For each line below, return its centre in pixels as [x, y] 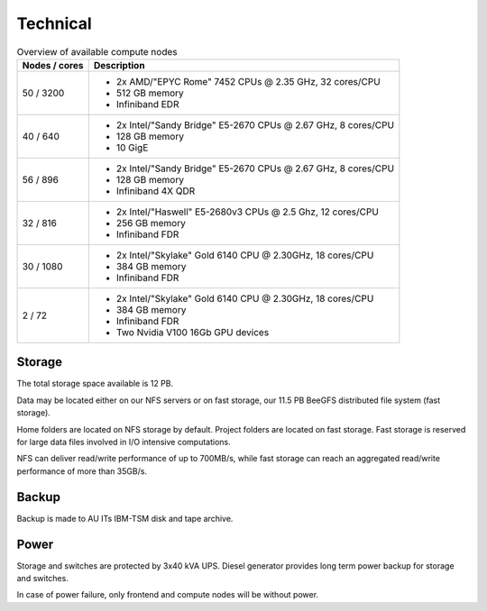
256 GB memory [151, 223]
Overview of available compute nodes [97, 51]
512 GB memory [150, 93]
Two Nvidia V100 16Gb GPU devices [193, 332]
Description [119, 65]
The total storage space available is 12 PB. [95, 384]
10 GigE [132, 147]
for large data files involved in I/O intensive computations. [124, 442]
